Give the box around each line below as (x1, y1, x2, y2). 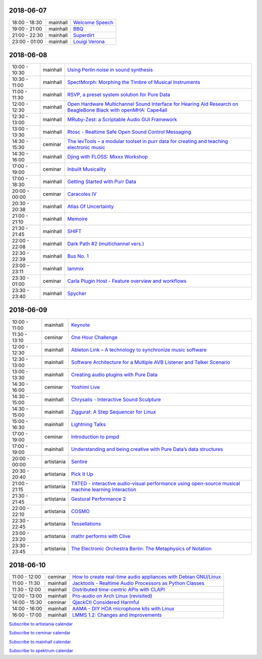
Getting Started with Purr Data (67, 178, 136, 185)
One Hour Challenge (71, 334, 118, 340)
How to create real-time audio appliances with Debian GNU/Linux (72, 574, 221, 580)
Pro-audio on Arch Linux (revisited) (72, 593, 152, 599)
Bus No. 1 (67, 253, 89, 259)
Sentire (71, 458, 87, 465)
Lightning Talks (71, 421, 106, 428)
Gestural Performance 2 (71, 495, 126, 502)
